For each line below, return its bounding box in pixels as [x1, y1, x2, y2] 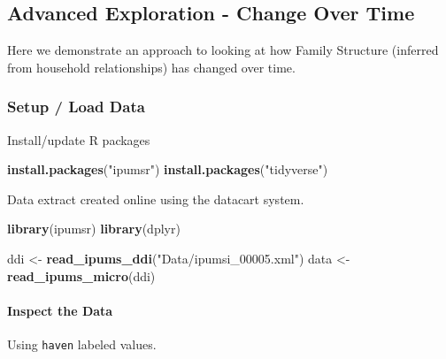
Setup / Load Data [7, 95, 145, 118]
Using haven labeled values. [7, 334, 157, 353]
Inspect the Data [7, 301, 113, 319]
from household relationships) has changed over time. [7, 57, 296, 76]
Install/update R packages [7, 130, 150, 149]
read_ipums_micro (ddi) [7, 266, 156, 285]
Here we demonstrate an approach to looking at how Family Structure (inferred [7, 41, 439, 59]
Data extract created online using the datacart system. [7, 189, 304, 208]
